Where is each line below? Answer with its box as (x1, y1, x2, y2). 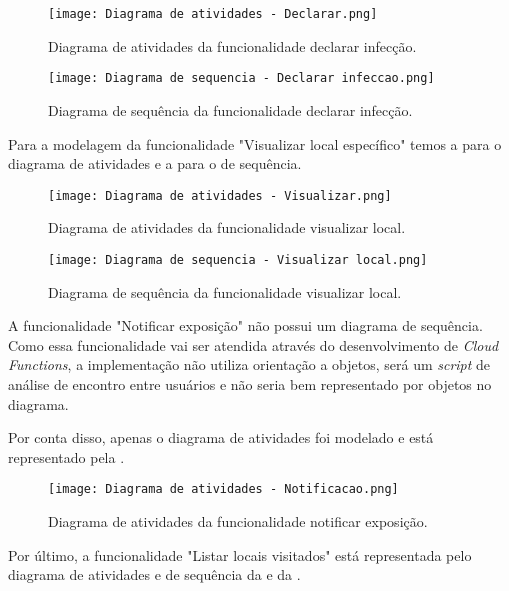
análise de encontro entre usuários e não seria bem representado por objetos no (8, 373, 492, 394)
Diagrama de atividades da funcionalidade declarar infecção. (48, 35, 417, 56)
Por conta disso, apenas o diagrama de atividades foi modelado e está (8, 427, 434, 448)
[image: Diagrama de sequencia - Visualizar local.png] (48, 252, 428, 267)
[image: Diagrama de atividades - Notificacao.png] (48, 482, 399, 497)
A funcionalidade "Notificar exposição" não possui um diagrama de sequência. (8, 315, 483, 336)
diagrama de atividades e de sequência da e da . (8, 564, 301, 585)
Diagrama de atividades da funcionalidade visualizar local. (48, 217, 406, 238)
